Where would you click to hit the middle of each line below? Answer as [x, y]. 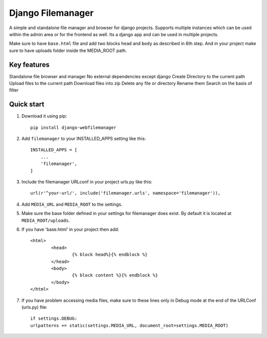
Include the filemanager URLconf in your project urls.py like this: [87, 182]
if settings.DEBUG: [54, 318]
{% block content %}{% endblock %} [115, 275]
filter [14, 90]
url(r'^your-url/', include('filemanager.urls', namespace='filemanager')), [126, 193]
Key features [29, 64]
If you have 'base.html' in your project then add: [70, 229]
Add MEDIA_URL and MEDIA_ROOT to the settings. [72, 204]
